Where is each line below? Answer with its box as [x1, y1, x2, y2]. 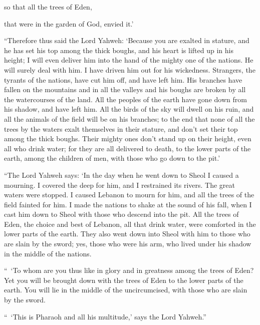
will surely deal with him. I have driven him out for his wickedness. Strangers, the [4, 64, 255, 75]
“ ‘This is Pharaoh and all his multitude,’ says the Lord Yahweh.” [4, 311, 206, 321]
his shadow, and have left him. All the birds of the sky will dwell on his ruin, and [4, 104, 254, 114]
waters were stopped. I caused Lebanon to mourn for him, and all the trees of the [4, 189, 254, 200]
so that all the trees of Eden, [4, 2, 92, 12]
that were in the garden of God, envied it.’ [4, 18, 134, 29]
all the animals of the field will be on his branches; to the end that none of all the [4, 113, 255, 124]
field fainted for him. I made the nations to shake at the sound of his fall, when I [4, 199, 252, 209]
